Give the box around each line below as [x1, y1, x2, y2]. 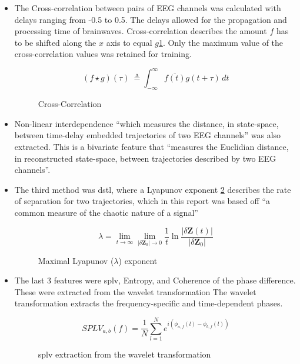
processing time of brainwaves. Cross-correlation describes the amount [14, 25, 267, 37]
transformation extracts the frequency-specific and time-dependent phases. [14, 297, 283, 309]
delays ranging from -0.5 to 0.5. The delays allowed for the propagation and [14, 13, 287, 25]
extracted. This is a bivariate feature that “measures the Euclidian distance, [14, 141, 289, 153]
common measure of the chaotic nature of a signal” [14, 206, 198, 219]
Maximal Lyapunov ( [38, 254, 114, 266]
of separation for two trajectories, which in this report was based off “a [14, 195, 271, 207]
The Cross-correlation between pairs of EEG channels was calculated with [14, 2, 281, 14]
